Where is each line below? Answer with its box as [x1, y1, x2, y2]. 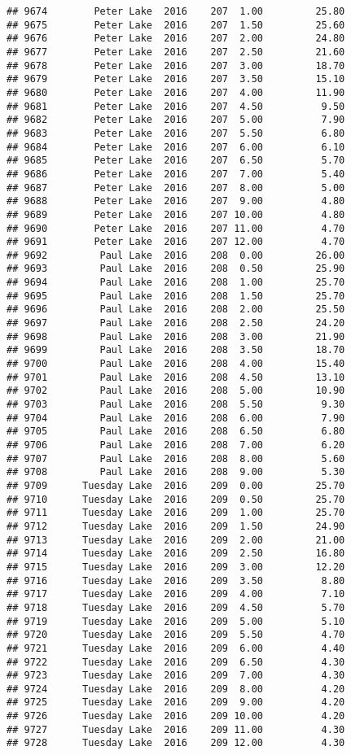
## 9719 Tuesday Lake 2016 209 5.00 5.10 [7, 615, 345, 627]
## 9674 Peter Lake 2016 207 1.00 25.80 [7, 6, 345, 17]
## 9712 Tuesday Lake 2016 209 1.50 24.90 [7, 520, 345, 532]
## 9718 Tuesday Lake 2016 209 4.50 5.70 [7, 601, 345, 613]
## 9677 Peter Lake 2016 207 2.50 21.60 [7, 46, 345, 58]
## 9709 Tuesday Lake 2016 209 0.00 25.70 [7, 479, 345, 491]
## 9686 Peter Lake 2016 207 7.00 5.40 [7, 168, 345, 180]
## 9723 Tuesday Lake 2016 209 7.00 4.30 [7, 670, 345, 682]
